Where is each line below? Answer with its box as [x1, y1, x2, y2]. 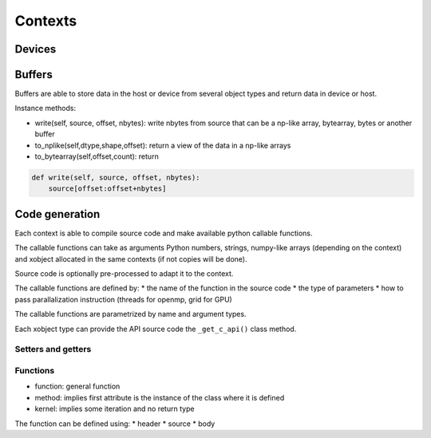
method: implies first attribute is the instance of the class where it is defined [34, 393, 285, 402]
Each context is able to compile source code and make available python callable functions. [14, 228, 313, 238]
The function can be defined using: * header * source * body [14, 419, 215, 428]
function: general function [34, 381, 121, 391]
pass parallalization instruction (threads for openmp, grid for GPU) [14, 294, 233, 304]
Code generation [14, 207, 101, 221]
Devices [14, 42, 57, 56]
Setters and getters [14, 344, 92, 355]
